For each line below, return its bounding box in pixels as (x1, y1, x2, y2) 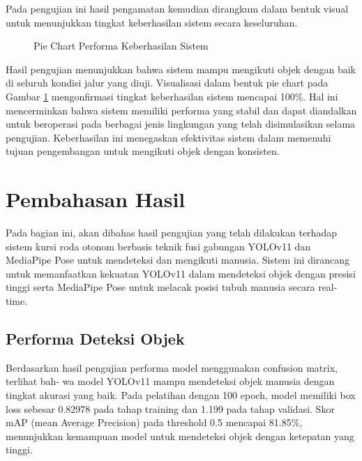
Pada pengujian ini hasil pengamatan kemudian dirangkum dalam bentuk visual (6, 1, 349, 15)
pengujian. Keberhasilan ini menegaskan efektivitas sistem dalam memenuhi (6, 130, 331, 144)
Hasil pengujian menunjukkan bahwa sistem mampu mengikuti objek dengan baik (6, 61, 356, 76)
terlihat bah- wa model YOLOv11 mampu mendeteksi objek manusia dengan (6, 374, 335, 388)
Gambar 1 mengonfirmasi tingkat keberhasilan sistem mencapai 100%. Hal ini (6, 89, 338, 103)
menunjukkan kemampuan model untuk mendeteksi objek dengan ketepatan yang (6, 428, 354, 443)
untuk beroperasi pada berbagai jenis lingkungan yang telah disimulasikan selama (6, 116, 356, 131)
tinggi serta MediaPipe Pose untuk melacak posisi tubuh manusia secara (6, 280, 315, 294)
